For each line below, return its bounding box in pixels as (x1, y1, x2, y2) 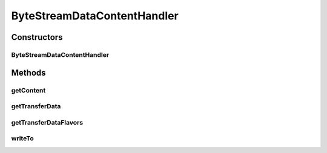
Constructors (11, 32, 63, 42)
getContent (11, 86, 46, 94)
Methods (11, 67, 46, 78)
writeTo (11, 134, 35, 143)
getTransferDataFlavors (11, 118, 84, 126)
